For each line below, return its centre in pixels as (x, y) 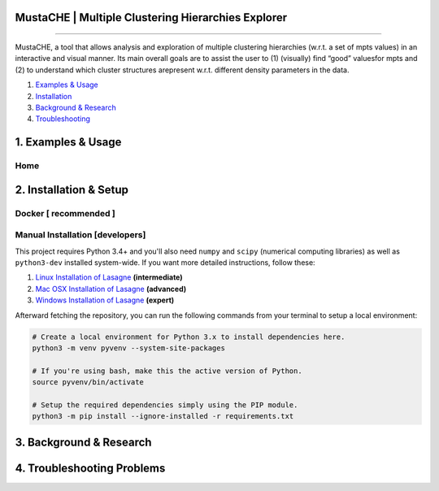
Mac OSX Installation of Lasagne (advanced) (111, 289)
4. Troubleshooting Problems (90, 468)
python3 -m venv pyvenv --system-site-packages (128, 348)
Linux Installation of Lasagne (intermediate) (109, 277)
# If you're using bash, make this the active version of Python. (167, 371)
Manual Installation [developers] (80, 235)
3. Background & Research (83, 442)
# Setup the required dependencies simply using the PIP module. (165, 405)
